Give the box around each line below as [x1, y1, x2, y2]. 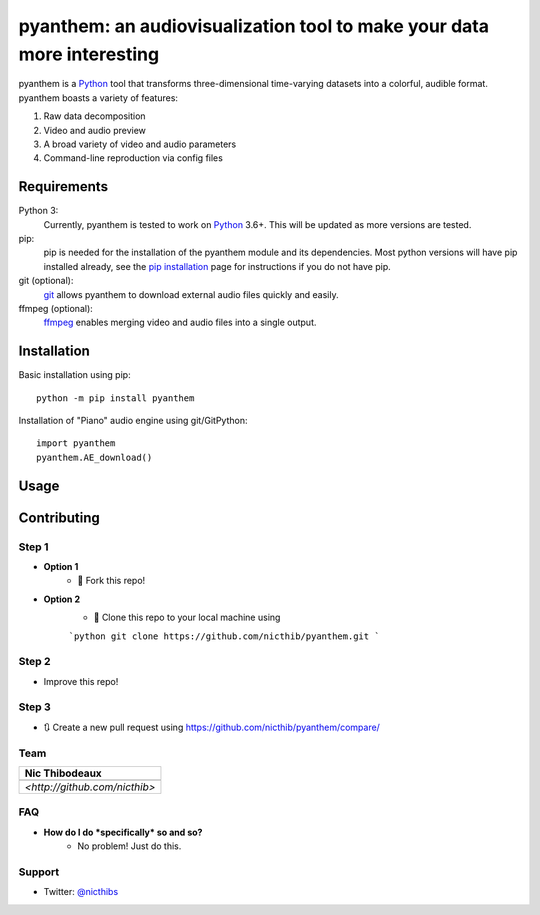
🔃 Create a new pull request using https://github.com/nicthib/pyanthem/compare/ [43, 721, 380, 733]
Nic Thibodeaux [24, 766, 102, 780]
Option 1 [43, 560, 79, 572]
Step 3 [18, 700, 52, 714]
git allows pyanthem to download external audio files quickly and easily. [43, 288, 339, 300]
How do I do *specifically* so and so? [43, 826, 203, 838]
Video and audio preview [43, 124, 147, 136]
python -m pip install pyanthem [36, 392, 195, 404]
